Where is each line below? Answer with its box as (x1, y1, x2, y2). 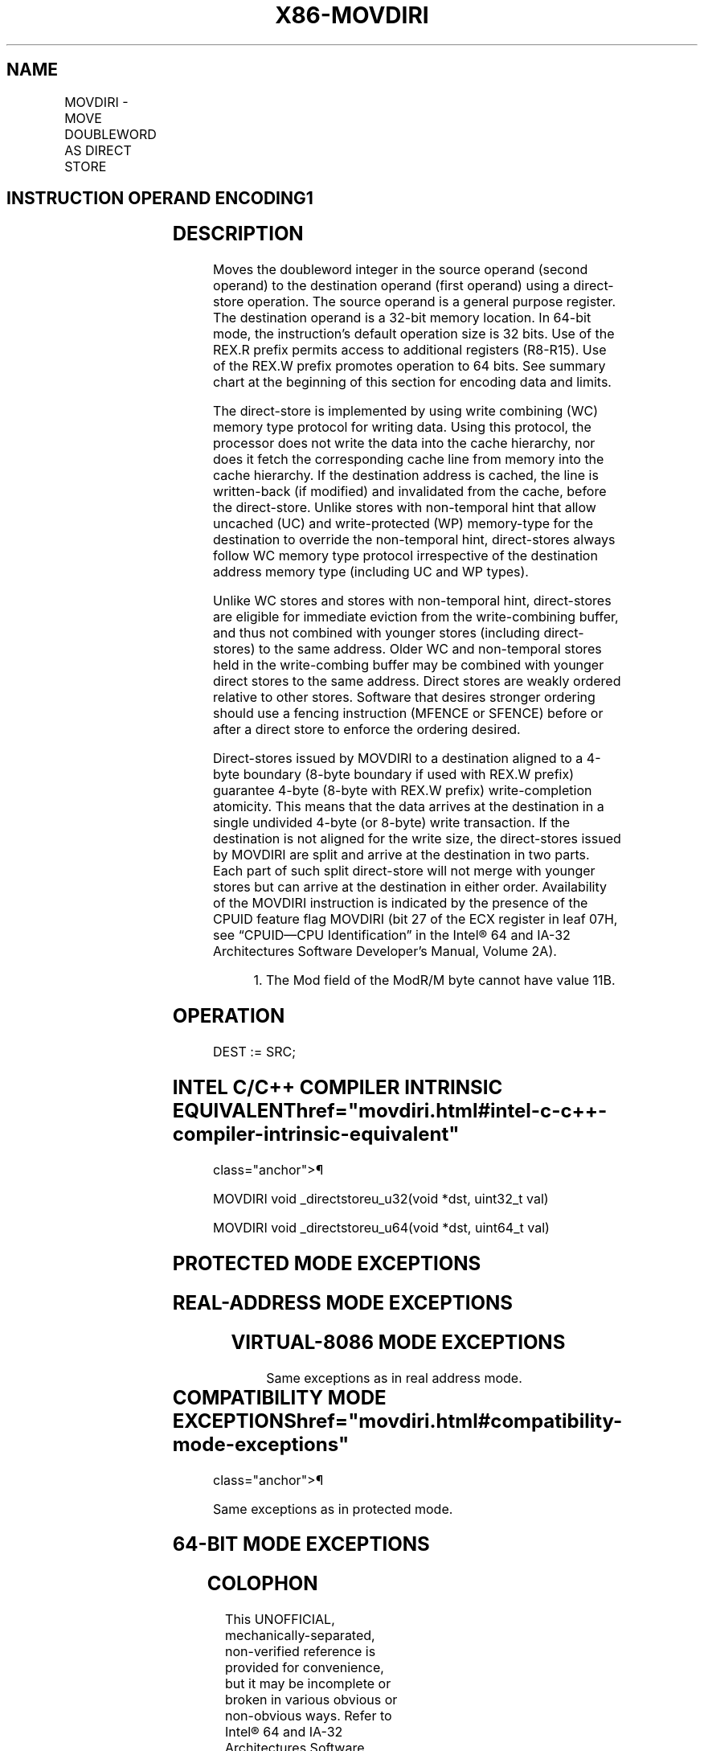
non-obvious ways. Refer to (225, 1708, 392, 1724)
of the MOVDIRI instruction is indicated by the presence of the (213, 895, 588, 912)
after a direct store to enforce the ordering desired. (213, 721, 521, 738)
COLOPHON (207, 1572, 318, 1596)
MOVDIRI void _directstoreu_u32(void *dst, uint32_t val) (213, 1190, 549, 1207)
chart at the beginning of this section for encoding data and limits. (213, 374, 612, 391)
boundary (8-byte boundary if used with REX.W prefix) (243, 766, 575, 783)
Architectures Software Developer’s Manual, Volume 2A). (213, 943, 557, 960)
